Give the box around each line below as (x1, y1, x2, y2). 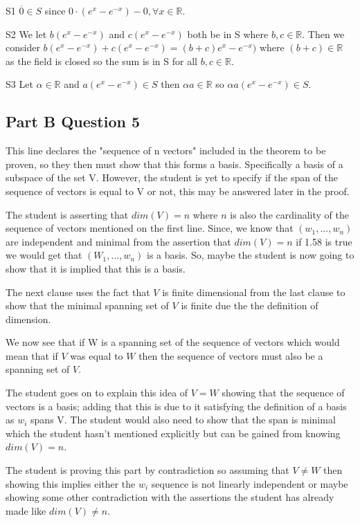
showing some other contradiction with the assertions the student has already (6, 490, 334, 504)
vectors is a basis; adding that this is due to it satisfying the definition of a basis (6, 398, 347, 413)
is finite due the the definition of (181, 298, 318, 313)
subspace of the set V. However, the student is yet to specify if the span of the (6, 170, 339, 185)
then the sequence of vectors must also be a (138, 348, 323, 363)
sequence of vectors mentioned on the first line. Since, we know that (6, 221, 294, 235)
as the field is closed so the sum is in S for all (6, 53, 197, 68)
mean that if (6, 348, 58, 363)
